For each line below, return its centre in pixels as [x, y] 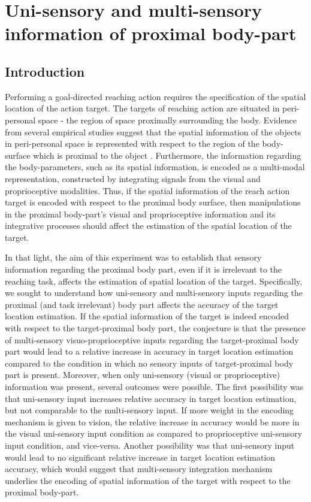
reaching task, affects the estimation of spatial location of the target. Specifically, [154, 281]
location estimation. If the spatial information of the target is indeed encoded [147, 316]
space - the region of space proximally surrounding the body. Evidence [167, 120]
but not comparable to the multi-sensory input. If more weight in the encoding [150, 410]
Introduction [45, 71]
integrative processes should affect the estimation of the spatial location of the [148, 226]
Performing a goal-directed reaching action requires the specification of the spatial [155, 96]
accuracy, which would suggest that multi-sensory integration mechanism [139, 469]
